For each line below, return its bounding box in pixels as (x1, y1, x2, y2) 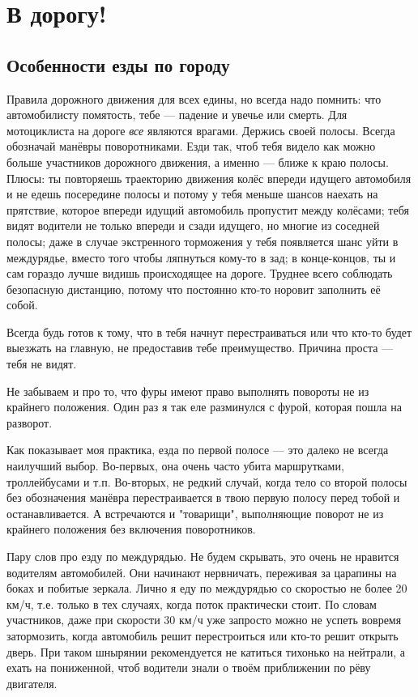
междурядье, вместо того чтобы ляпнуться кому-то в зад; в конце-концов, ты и (6, 249, 396, 266)
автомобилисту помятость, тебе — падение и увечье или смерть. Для (6, 106, 348, 123)
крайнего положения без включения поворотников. (6, 521, 256, 538)
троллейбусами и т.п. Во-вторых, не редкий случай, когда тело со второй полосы (6, 473, 407, 490)
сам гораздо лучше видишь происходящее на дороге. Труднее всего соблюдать (6, 265, 393, 282)
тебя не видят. (6, 355, 77, 372)
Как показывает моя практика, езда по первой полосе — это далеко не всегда (6, 441, 389, 458)
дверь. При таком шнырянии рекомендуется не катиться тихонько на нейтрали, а (6, 643, 405, 660)
